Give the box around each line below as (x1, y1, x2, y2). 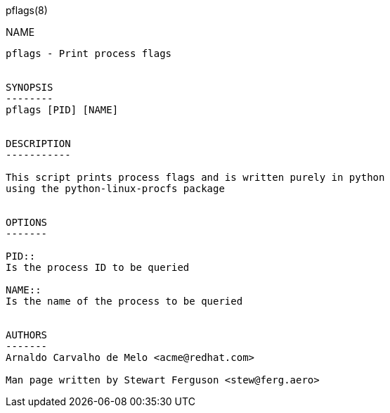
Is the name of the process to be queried (6, 296, 243, 307)
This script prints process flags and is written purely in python (6, 172, 385, 183)
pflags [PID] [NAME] (6, 104, 119, 115)
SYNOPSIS (6, 82, 53, 93)
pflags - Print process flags (6, 48, 172, 59)
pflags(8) (6, 4, 48, 16)
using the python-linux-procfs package (6, 183, 225, 194)
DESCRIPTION (6, 138, 71, 149)
